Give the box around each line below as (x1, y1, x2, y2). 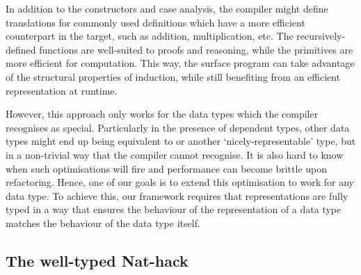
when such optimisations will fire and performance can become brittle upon (6, 161, 328, 175)
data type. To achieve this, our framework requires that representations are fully (6, 188, 348, 203)
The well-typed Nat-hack (6, 249, 188, 271)
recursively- (296, 29, 346, 43)
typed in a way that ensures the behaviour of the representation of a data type (6, 202, 342, 217)
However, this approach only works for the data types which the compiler (6, 107, 319, 121)
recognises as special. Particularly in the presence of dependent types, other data (6, 120, 350, 134)
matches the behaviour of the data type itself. (6, 215, 200, 230)
